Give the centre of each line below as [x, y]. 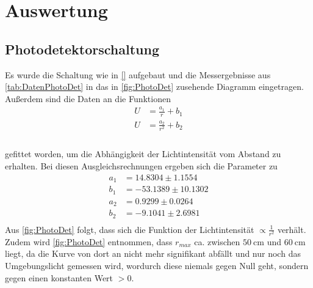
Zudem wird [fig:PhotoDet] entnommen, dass [89, 241]
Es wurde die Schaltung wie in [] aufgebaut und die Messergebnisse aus [138, 74]
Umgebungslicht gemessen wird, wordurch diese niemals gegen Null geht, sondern [157, 265]
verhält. [292, 229]
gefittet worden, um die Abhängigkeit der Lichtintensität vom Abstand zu [143, 154]
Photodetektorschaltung [82, 49]
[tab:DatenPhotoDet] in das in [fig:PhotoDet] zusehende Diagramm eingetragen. [154, 87]
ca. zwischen [217, 241]
